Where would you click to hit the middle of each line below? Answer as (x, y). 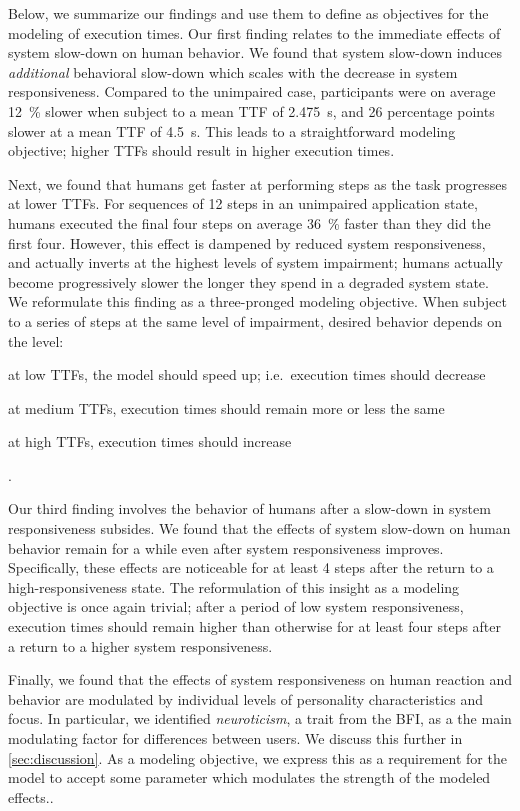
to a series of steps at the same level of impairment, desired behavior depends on (255, 320)
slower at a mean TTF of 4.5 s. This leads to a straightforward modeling (232, 130)
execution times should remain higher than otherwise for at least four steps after (255, 626)
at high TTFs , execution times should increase (150, 441)
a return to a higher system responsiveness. (140, 645)
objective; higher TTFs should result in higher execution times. (201, 150)
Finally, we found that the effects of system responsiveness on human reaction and (260, 679)
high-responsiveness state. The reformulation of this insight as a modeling (234, 586)
